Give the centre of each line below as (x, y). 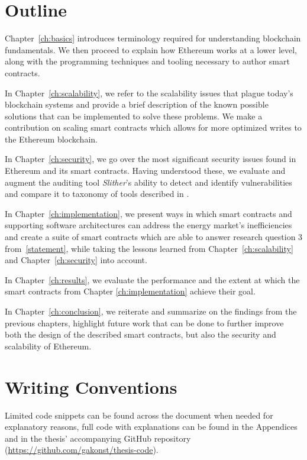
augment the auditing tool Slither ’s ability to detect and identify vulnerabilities (148, 182)
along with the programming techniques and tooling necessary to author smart (147, 61)
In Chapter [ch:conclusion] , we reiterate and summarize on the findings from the (151, 311)
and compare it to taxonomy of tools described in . (97, 194)
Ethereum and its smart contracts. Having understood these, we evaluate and (145, 171)
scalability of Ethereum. (48, 346)
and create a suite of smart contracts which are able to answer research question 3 (154, 237)
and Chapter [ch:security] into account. (76, 260)
